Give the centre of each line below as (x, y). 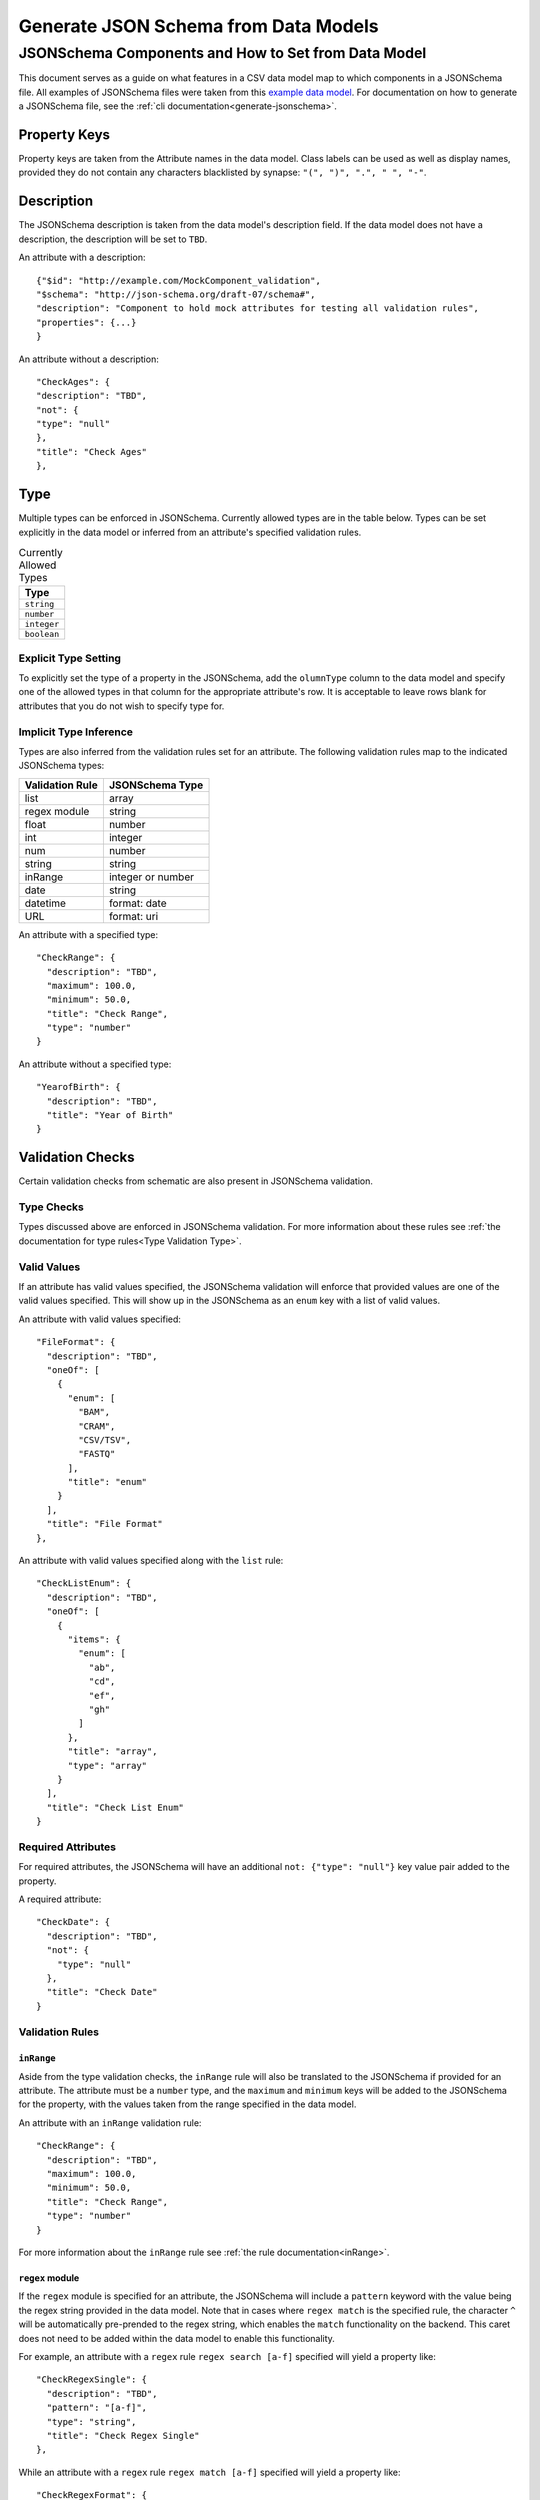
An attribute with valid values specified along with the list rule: (151, 1561)
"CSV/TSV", (105, 1439)
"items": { (94, 1639)
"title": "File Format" (105, 1524)
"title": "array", (112, 1751)
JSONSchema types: (61, 766)
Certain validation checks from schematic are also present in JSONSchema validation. (196, 1181)
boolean (42, 634)
